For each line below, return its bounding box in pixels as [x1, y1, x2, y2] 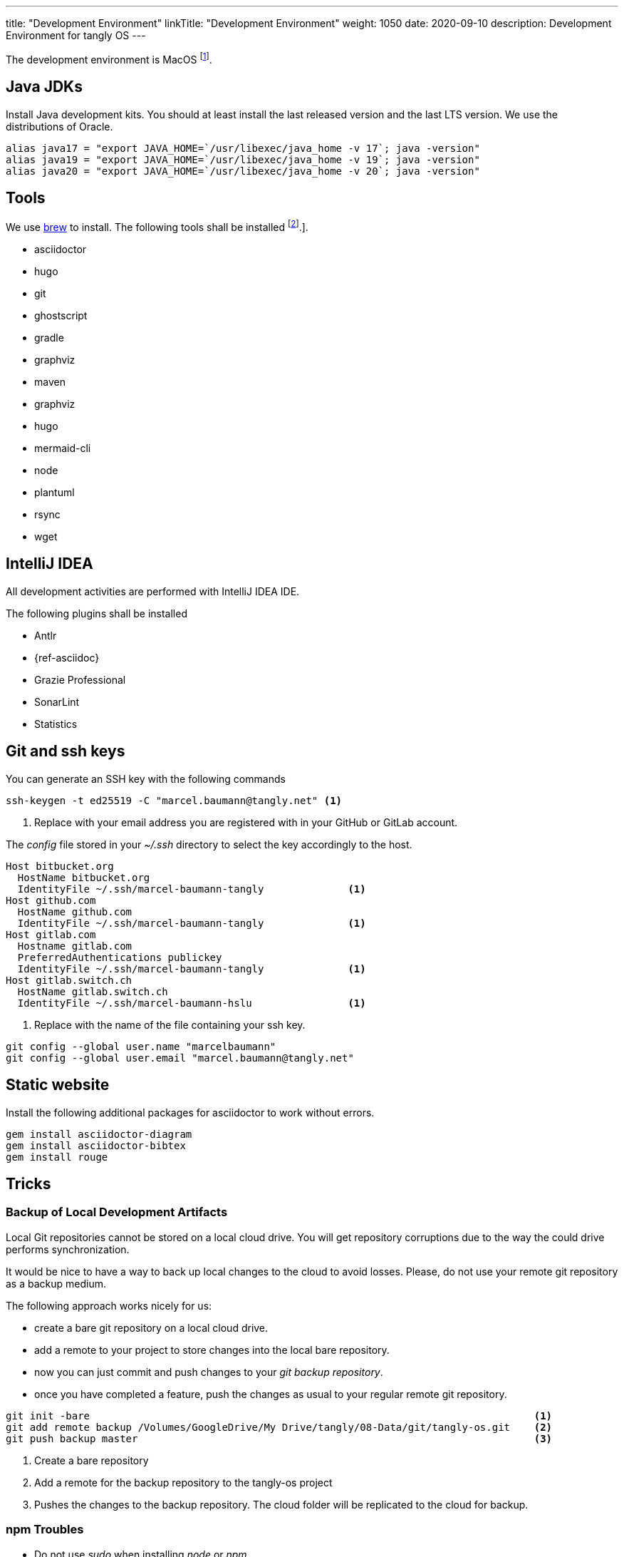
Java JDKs [6, 78, 83, 96]
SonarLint [34, 695, 80, 708]
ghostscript [34, 309, 88, 322]
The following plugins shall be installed [6, 607, 187, 620]
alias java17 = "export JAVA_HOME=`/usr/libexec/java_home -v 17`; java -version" [6, 142, 480, 154]
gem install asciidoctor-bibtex [6, 1139, 186, 1151]
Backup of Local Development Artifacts [6, 1205, 228, 1220]
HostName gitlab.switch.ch [17, 985, 168, 997]
